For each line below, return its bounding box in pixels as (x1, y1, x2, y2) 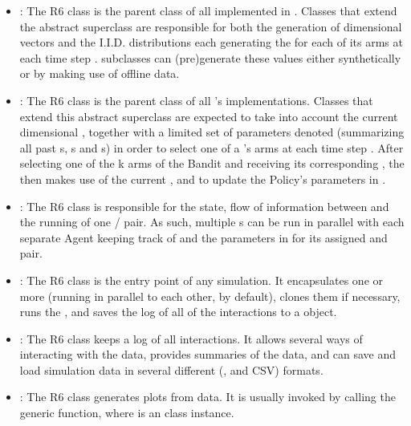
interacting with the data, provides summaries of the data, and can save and (19, 346, 397, 363)
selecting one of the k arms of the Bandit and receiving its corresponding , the (19, 155, 405, 172)
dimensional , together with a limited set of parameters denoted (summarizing (19, 124, 405, 140)
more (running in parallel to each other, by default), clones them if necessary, (19, 287, 401, 304)
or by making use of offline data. (19, 65, 180, 82)
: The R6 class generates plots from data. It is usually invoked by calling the (19, 388, 396, 405)
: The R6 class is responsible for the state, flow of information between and (19, 197, 389, 214)
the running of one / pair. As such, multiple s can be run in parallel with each (19, 213, 405, 230)
